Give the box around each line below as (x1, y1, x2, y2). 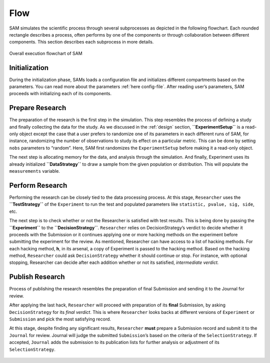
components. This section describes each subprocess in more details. (9, 39, 154, 45)
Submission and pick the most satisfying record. (9, 316, 111, 322)
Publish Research (9, 273, 65, 281)
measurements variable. (9, 168, 60, 174)
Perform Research (9, 181, 67, 190)
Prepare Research (9, 104, 66, 112)
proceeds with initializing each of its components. (9, 91, 112, 97)
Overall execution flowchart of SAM (9, 50, 82, 56)
